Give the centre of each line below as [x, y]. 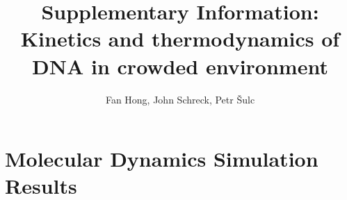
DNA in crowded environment [180, 66]
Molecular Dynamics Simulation [162, 159]
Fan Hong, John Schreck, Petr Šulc [180, 99]
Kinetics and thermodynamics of [180, 39]
